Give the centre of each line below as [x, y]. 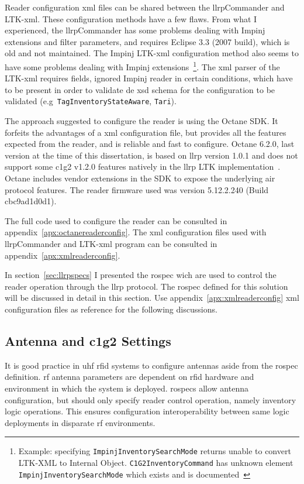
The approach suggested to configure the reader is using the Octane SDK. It [141, 121]
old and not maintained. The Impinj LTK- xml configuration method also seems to [152, 53]
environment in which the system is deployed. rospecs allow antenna [127, 388]
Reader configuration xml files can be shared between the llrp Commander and [145, 7]
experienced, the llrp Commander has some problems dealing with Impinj [135, 30]
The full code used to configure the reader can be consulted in [116, 220]
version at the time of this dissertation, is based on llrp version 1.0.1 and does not [151, 155]
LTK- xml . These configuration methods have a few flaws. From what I [131, 18]
